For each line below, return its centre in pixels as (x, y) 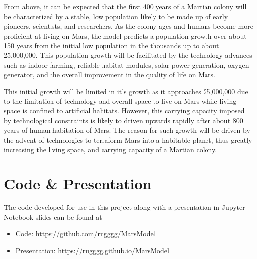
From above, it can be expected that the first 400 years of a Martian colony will (125, 6)
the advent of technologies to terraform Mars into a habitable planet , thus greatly (128, 139)
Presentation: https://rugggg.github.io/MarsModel (92, 250)
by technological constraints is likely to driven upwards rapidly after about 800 (124, 120)
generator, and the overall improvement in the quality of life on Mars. (110, 75)
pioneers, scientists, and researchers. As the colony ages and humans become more (128, 26)
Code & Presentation (78, 183)
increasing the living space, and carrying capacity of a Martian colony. (111, 149)
